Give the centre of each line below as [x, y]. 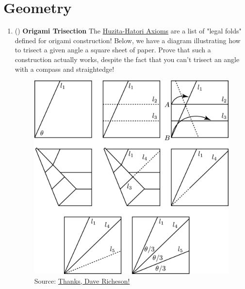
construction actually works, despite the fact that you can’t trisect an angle [127, 59]
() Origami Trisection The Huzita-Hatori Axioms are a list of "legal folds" [128, 31]
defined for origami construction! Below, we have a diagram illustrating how [128, 40]
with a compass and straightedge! [65, 69]
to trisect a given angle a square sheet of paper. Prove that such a [113, 50]
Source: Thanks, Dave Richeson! [82, 281]
